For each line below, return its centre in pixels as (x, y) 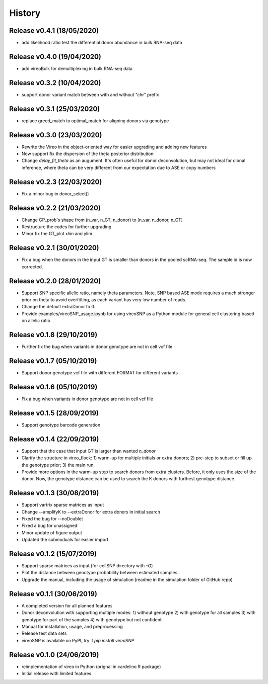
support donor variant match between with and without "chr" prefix (90, 94)
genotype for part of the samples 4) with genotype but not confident (92, 619)
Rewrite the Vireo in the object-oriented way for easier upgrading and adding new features (114, 147)
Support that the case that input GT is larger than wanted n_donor (89, 451)
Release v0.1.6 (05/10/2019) (53, 387)
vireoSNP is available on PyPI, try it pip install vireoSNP (78, 640)
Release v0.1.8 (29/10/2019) (53, 335)
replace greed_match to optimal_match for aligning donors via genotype (95, 121)
